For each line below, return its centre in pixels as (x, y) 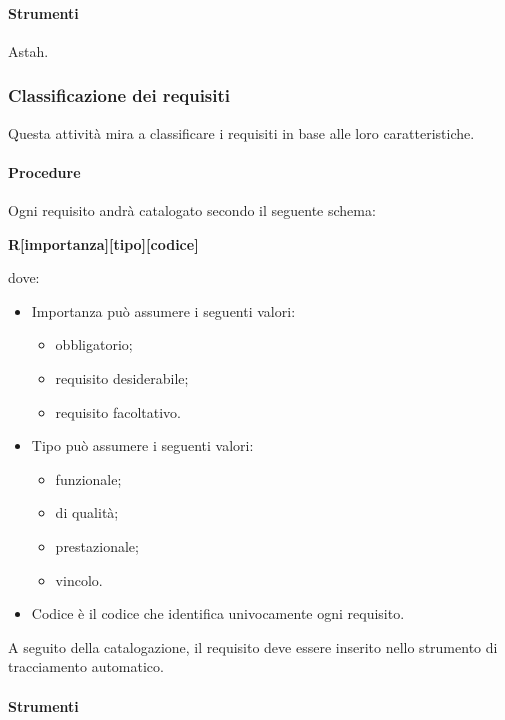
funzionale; (88, 478)
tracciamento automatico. (86, 666)
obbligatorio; (94, 344)
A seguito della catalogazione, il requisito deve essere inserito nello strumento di (253, 646)
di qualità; (87, 512)
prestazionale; (97, 545)
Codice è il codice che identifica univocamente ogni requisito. (218, 613)
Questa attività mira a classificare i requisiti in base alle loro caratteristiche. (241, 132)
